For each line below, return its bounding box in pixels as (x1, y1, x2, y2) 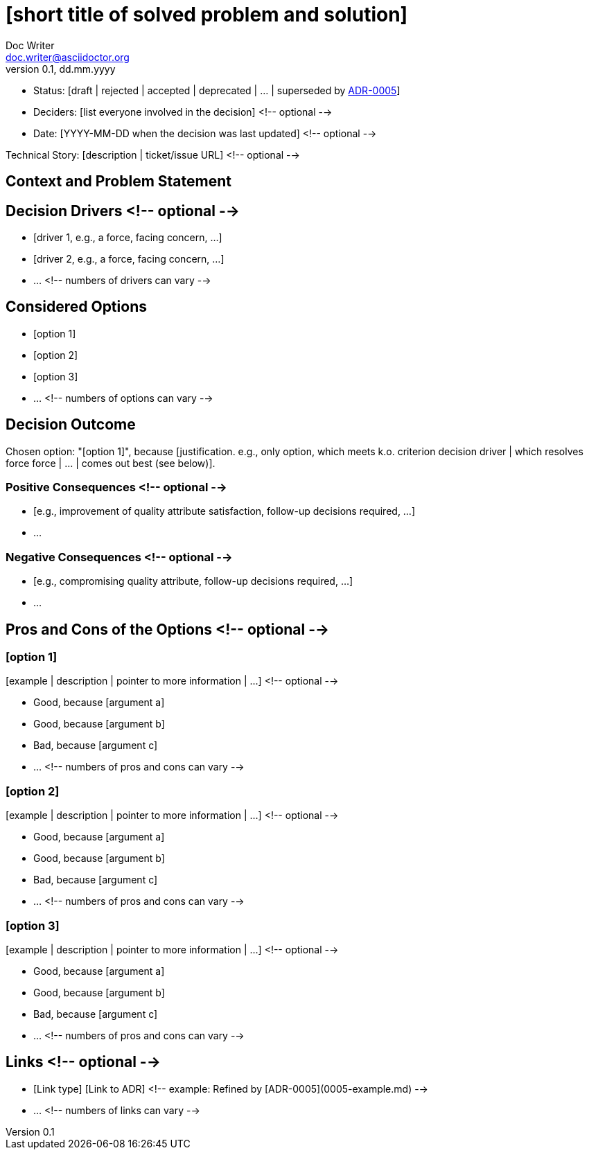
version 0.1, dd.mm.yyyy (6, 62, 116, 75)
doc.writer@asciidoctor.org (6, 51, 130, 63)
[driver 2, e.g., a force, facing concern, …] (33, 253, 225, 265)
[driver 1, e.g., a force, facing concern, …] (33, 231, 222, 244)
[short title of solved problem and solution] (6, 3, 408, 26)
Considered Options (6, 298, 147, 316)
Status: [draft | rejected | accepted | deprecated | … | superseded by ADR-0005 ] (33, 84, 401, 96)
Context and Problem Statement (6, 173, 231, 191)
